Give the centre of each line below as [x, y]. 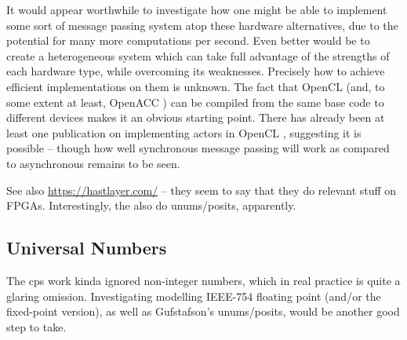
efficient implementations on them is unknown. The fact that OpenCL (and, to [196, 86]
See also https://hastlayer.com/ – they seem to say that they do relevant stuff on [202, 190]
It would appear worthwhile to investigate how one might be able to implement [197, 9]
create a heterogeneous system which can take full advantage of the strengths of [198, 55]
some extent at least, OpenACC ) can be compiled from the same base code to [195, 102]
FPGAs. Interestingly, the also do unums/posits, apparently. [151, 205]
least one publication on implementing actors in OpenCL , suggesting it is [184, 132]
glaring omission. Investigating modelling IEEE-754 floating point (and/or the [194, 296]
